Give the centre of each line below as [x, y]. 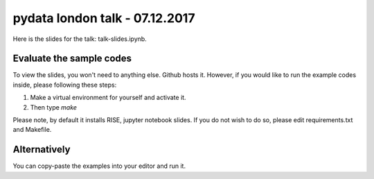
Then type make [54, 107]
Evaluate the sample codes [72, 59]
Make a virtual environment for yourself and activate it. [108, 98]
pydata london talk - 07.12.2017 [104, 18]
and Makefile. [32, 130]
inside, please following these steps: [65, 85]
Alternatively [42, 150]
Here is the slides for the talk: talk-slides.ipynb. [80, 39]
